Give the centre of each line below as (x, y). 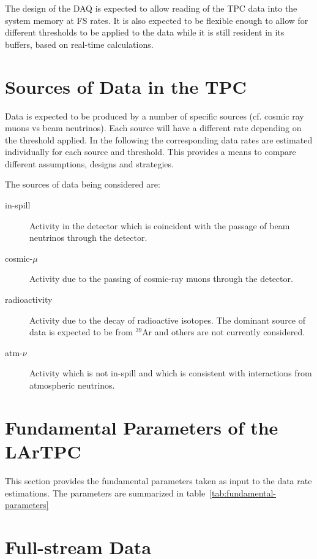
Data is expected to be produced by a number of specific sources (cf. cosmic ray (155, 116)
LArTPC (43, 451)
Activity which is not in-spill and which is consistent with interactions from (171, 373)
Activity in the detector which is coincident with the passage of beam (160, 225)
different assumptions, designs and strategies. (89, 163)
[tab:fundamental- (243, 492)
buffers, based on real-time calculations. (79, 44)
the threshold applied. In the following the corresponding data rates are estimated (159, 139)
